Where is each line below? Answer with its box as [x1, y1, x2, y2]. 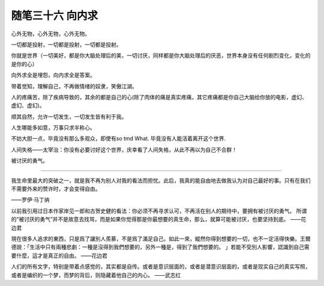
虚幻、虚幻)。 [11, 102, 45, 109]
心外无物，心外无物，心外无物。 [11, 30, 90, 37]
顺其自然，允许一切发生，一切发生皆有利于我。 [11, 113, 127, 120]
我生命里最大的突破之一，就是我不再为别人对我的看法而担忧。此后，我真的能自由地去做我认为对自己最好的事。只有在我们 [11, 177, 311, 184]
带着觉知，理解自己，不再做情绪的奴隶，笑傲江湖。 [11, 82, 137, 90]
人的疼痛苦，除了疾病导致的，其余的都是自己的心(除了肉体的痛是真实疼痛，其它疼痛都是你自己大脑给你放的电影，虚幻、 [11, 93, 308, 100]
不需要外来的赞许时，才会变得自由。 [11, 185, 101, 192]
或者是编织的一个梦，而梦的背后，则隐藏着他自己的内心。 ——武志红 [11, 271, 181, 279]
